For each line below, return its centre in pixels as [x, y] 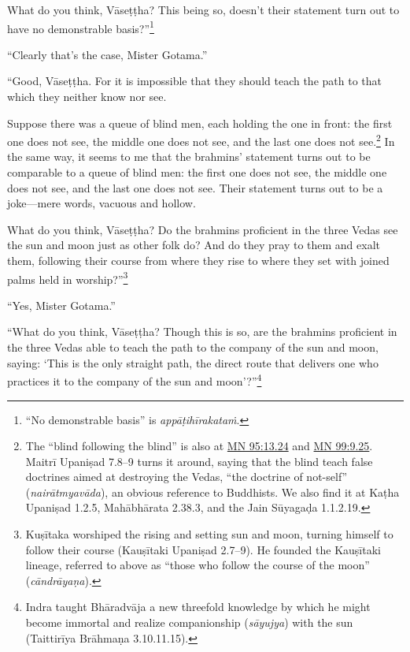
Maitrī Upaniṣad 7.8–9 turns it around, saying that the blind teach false [199, 461]
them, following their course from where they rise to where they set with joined [198, 261]
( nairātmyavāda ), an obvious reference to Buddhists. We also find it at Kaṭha [212, 492]
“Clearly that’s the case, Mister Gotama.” [107, 54]
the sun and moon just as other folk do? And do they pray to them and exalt [194, 245]
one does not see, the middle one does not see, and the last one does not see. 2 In [201, 140]
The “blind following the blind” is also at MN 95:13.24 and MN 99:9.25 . [199, 446]
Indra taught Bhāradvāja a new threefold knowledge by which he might [198, 607]
